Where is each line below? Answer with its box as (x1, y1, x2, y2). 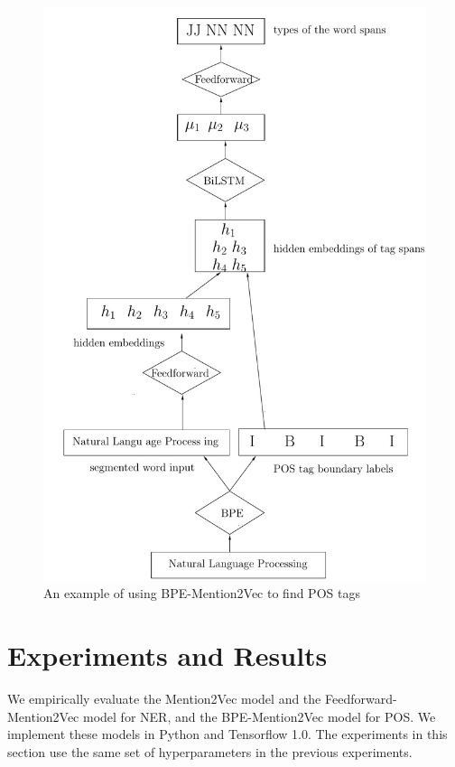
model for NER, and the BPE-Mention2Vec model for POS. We (82, 706, 436, 725)
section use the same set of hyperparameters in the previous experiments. (7, 742, 413, 761)
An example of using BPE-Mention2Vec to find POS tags (43, 584, 360, 603)
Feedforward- (324, 689, 397, 708)
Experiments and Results (7, 637, 328, 674)
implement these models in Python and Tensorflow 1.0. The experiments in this (7, 725, 448, 744)
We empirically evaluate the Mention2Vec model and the (7, 689, 321, 708)
